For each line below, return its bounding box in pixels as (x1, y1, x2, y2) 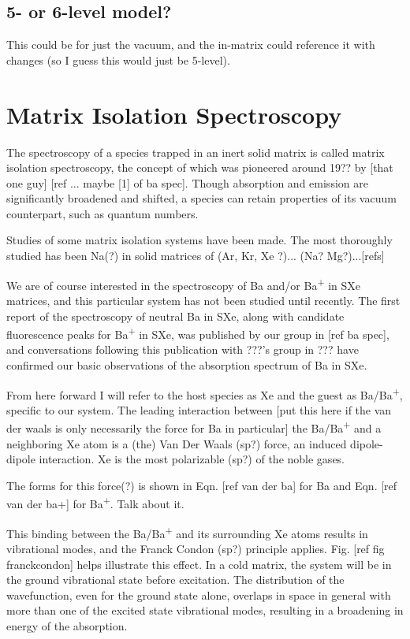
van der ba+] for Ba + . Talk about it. (6, 493, 184, 512)
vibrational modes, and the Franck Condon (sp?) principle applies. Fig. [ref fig (6, 540, 385, 556)
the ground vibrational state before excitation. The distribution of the (6, 571, 345, 588)
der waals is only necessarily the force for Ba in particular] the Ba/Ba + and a (6, 418, 382, 437)
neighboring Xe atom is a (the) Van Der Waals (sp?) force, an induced (6, 435, 347, 451)
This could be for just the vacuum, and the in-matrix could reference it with (6, 36, 375, 53)
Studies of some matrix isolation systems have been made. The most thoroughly (6, 232, 393, 248)
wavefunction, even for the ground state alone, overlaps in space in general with (6, 586, 391, 603)
